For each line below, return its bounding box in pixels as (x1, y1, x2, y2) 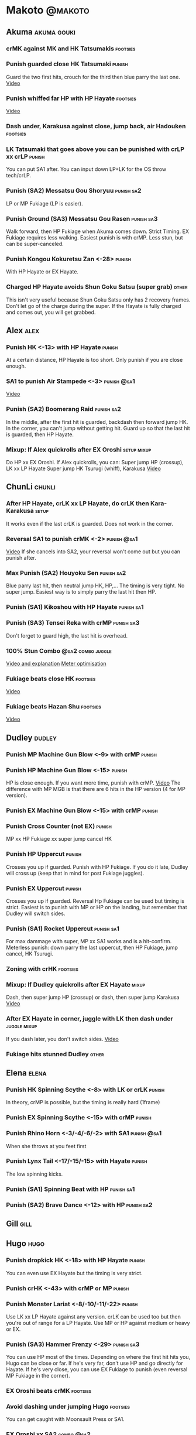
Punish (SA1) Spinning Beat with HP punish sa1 (6, 1185, 135, 1193)
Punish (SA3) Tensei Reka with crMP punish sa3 (6, 619, 140, 627)
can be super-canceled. (6, 240, 64, 247)
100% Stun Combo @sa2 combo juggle (6, 646, 112, 655)
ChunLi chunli (6, 482, 56, 492)
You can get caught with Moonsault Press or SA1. (6, 1416, 125, 1423)
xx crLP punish (6, 152, 45, 160)
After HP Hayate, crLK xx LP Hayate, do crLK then (6, 499, 149, 508)
